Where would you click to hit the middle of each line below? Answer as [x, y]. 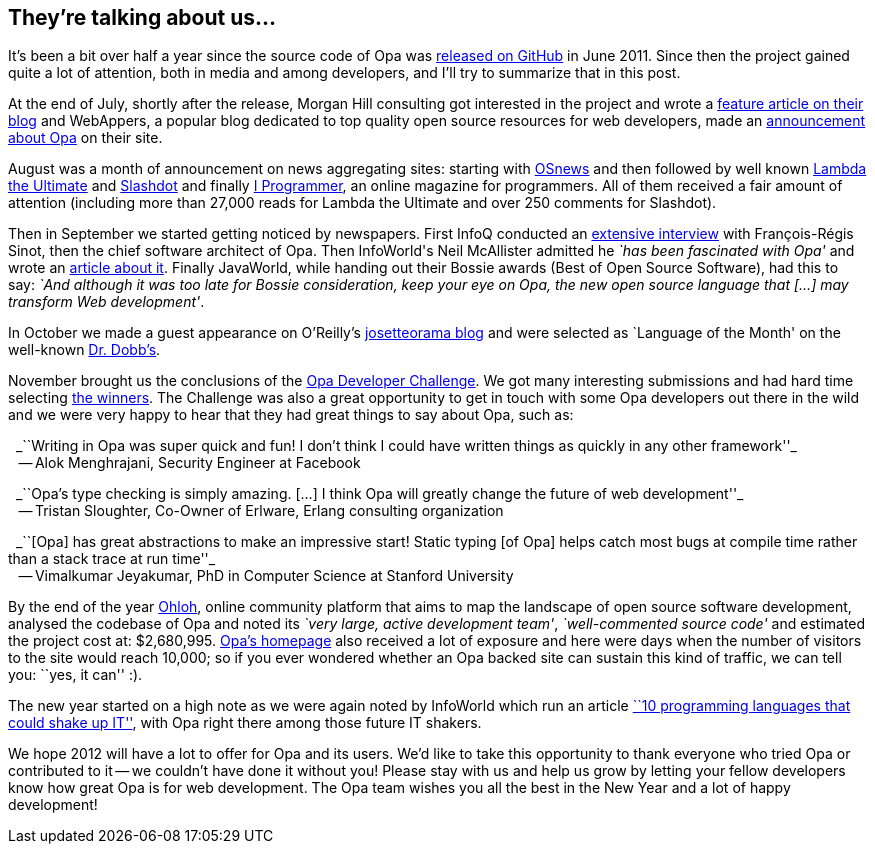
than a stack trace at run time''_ [112, 559]
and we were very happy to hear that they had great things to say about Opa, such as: [291, 415]
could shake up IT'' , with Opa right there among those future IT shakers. [245, 723]
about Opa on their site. [85, 138]
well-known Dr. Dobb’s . [84, 350]
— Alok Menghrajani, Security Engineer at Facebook [189, 463]
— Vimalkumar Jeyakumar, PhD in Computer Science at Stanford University [266, 576]
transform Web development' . [106, 302]
